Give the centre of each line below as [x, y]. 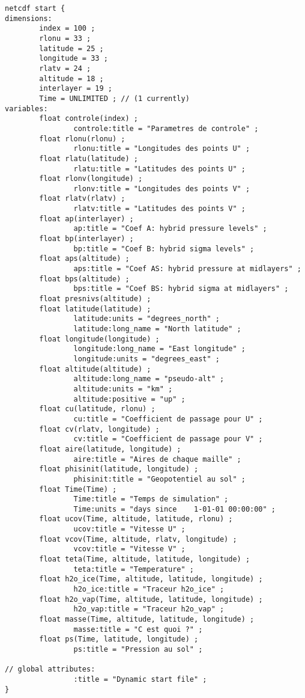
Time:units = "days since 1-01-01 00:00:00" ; [175, 509]
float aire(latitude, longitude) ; [110, 449]
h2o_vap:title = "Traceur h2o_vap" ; [149, 609]
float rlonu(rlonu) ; [82, 139]
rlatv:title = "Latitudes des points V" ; [159, 209]
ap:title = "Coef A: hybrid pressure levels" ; [170, 229]
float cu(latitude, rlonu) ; [97, 409]
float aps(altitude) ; [84, 259]
